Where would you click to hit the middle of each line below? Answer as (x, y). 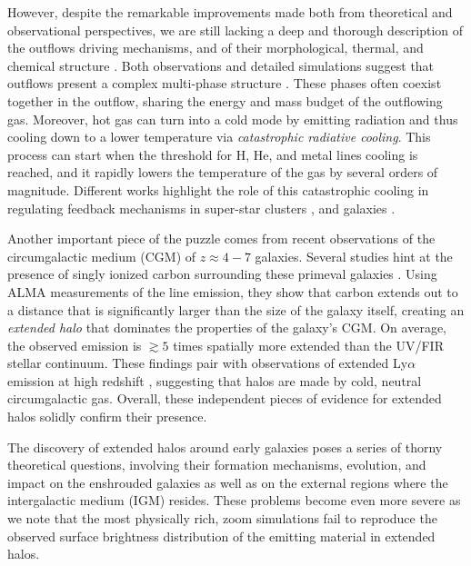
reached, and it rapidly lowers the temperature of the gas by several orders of (223, 172)
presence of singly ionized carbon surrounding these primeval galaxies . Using (222, 274)
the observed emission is (75, 345)
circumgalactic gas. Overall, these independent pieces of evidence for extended (225, 398)
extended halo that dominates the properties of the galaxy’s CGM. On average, (227, 328)
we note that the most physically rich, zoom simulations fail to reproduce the (222, 518)
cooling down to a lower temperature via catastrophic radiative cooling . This (219, 137)
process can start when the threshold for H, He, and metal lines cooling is (213, 154)
